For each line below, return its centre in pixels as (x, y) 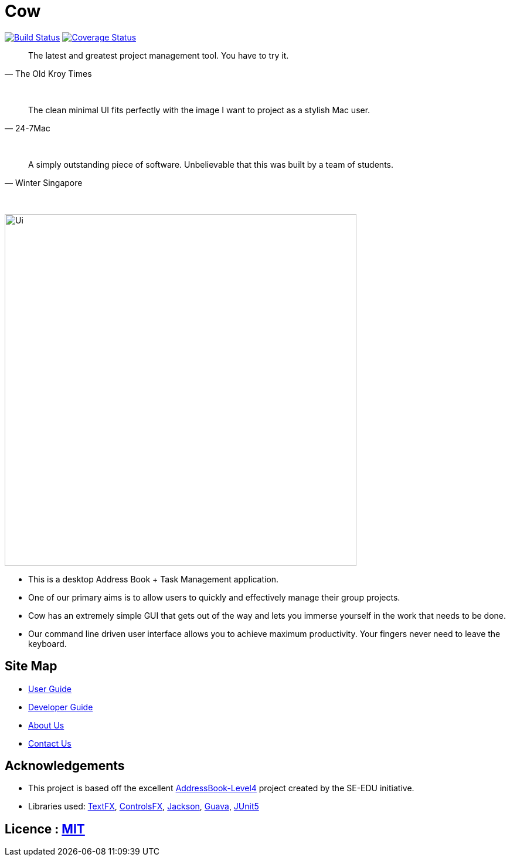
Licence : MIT (45, 829)
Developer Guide (61, 707)
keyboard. (47, 643)
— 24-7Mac (28, 128)
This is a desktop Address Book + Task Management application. (154, 579)
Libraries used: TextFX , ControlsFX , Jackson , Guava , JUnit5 (144, 806)
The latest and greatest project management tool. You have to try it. (159, 55)
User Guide (50, 689)
